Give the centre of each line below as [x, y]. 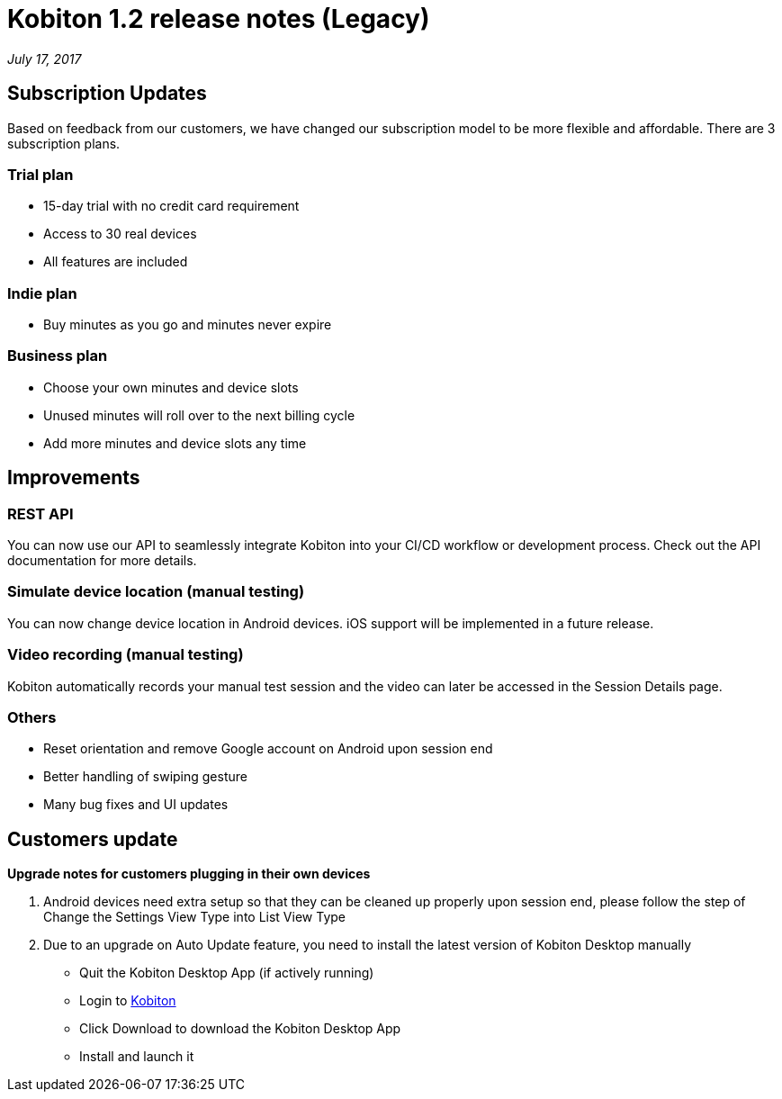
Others [32, 717]
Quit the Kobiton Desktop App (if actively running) [227, 973]
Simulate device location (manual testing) [156, 592]
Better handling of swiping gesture [145, 777]
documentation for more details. [102, 561]
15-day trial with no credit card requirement [171, 206]
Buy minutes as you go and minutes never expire [188, 325]
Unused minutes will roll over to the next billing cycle [199, 415]
